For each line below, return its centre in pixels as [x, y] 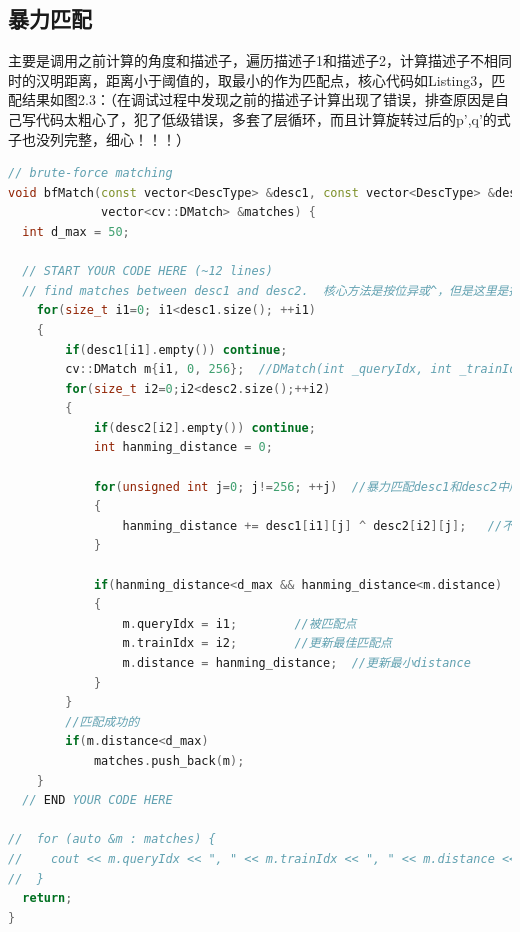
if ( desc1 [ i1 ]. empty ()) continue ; [176, 349]
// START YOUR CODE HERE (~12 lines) [147, 271]
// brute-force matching [90, 173]
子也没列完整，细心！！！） [99, 138]
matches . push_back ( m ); [169, 760]
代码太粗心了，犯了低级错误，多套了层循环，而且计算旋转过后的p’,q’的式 [273, 118]
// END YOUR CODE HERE [97, 800]
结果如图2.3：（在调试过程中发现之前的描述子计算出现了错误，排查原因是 [258, 99]
